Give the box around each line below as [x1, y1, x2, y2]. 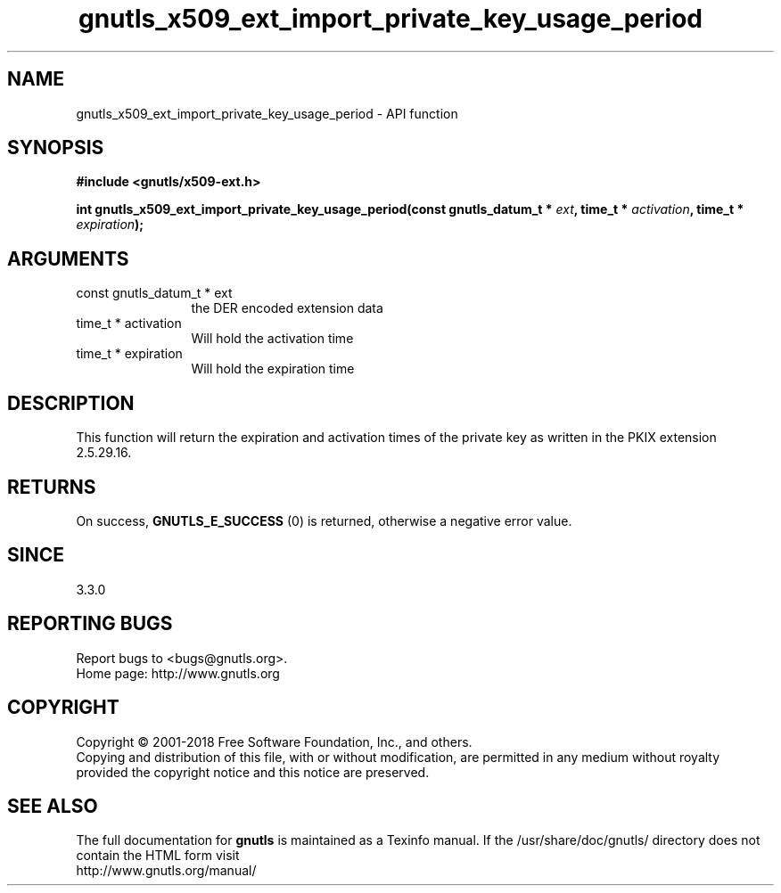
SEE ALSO [7, 794, 98, 817]
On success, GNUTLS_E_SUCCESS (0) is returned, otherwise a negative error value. [76, 512, 572, 528]
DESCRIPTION [7, 391, 135, 414]
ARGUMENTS [7, 247, 129, 270]
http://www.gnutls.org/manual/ [76, 863, 257, 879]
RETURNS [7, 475, 96, 498]
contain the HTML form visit [76, 848, 240, 864]
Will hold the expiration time [191, 361, 355, 377]
